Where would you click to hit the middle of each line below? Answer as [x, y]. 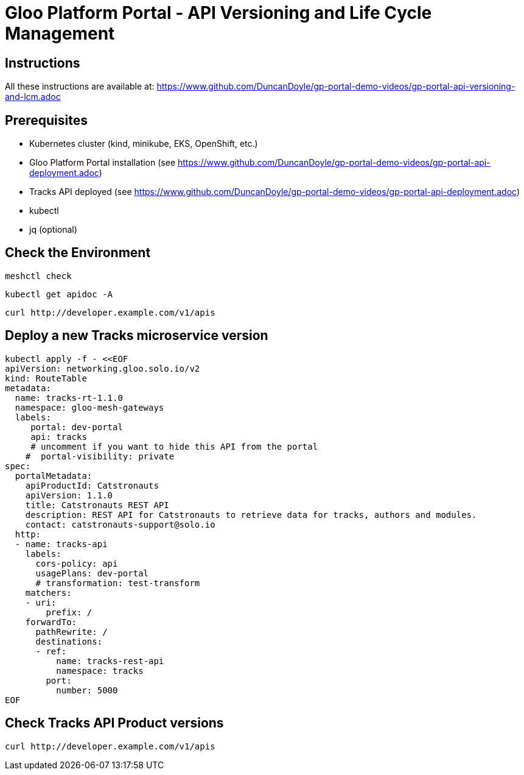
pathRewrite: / [72, 632]
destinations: [69, 641]
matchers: [48, 593]
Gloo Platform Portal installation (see [103, 163]
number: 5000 [87, 690]
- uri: [41, 602]
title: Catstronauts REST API [97, 505]
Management [60, 34]
